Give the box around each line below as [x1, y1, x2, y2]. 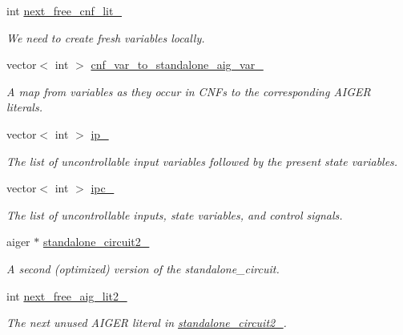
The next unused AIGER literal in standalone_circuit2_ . [6, 314, 287, 331]
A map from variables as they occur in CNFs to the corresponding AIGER [6, 83, 371, 99]
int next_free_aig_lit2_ [6, 287, 127, 304]
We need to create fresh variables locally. [6, 29, 205, 46]
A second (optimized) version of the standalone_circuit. [6, 260, 280, 276]
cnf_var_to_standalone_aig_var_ [91, 56, 264, 73]
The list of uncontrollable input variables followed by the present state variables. [6, 152, 398, 169]
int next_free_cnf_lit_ [6, 2, 122, 18]
